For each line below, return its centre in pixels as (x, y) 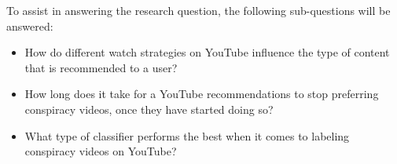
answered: (30, 26)
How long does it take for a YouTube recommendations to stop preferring (202, 94)
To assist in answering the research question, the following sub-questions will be (198, 10)
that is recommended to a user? (101, 67)
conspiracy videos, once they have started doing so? (149, 109)
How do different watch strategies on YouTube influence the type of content (207, 52)
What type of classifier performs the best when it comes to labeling (187, 135)
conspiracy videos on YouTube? (101, 151)
